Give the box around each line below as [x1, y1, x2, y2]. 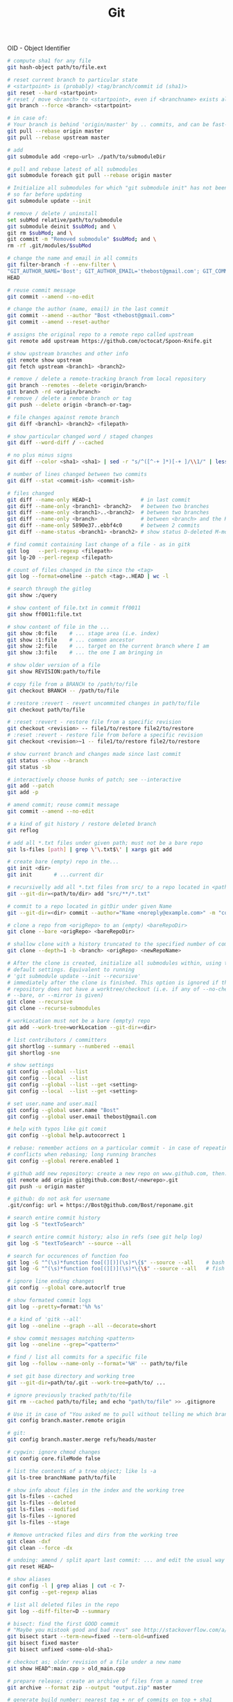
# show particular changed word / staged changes [7, 432, 154, 440]
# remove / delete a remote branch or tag [7, 395, 132, 402]
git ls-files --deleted [7, 1499, 76, 1507]
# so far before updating [7, 191, 82, 199]
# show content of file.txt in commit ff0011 [7, 605, 141, 612]
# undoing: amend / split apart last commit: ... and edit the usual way [7, 1557, 225, 1564]
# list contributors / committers [7, 1036, 107, 1043]
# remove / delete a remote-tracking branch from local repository [7, 376, 207, 382]
